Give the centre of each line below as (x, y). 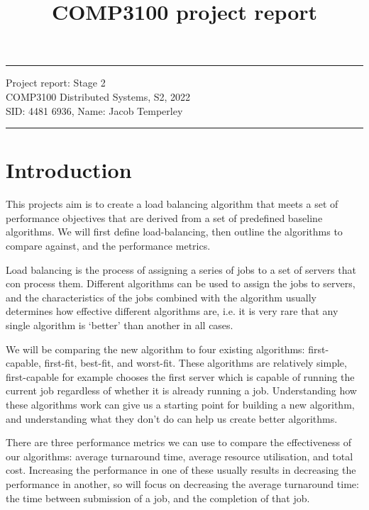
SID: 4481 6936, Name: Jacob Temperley (94, 110)
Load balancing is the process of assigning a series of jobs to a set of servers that (181, 269)
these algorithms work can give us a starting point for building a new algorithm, (180, 404)
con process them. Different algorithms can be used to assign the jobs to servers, (181, 283)
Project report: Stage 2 (56, 83)
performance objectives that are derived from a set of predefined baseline (164, 217)
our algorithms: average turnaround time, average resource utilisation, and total (180, 456)
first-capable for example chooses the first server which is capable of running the (180, 376)
